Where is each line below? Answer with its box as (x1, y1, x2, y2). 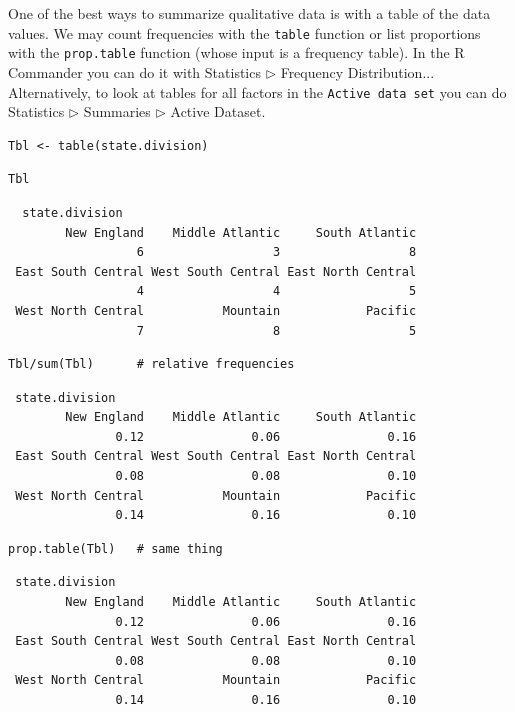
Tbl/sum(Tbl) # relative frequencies (8, 357, 295, 372)
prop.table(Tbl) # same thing (8, 541, 223, 556)
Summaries (83, 101, 151, 122)
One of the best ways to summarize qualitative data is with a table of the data (8, 3, 491, 23)
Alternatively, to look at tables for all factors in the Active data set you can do (8, 81, 507, 102)
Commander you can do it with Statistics (8, 61, 261, 82)
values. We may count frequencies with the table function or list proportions (8, 22, 481, 43)
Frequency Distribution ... (280, 61, 435, 82)
